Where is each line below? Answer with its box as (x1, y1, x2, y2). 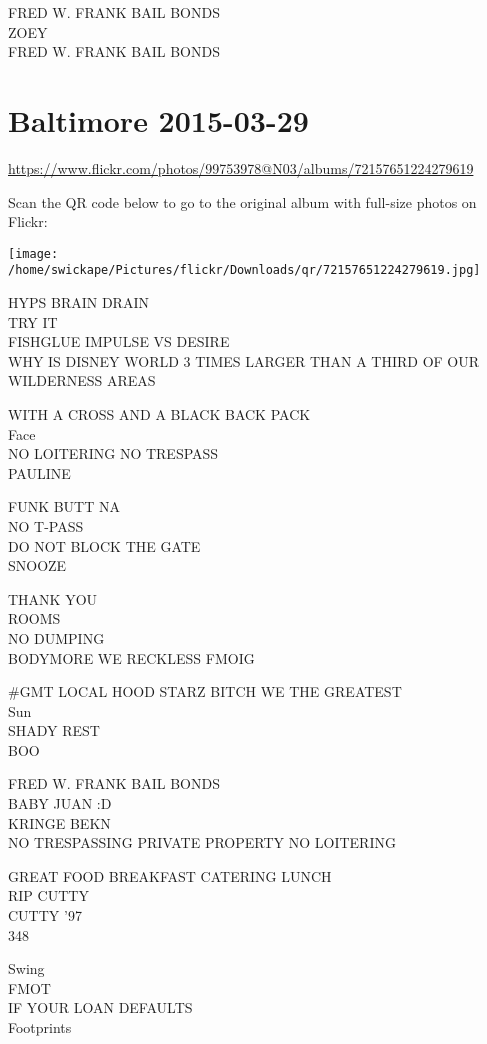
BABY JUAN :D (8, 793, 112, 814)
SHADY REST (8, 720, 100, 741)
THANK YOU (8, 588, 98, 609)
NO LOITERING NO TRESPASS (8, 443, 219, 464)
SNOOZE (8, 555, 67, 576)
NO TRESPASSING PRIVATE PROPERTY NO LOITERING (8, 832, 396, 853)
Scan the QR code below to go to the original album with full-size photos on (8, 191, 477, 212)
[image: (8, 246, 59, 261)
